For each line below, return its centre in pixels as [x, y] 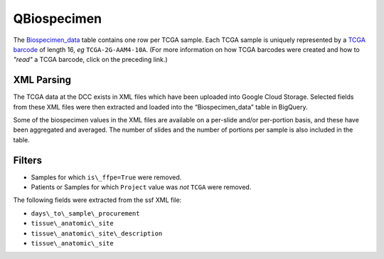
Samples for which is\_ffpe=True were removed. [106, 177]
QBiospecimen [58, 18]
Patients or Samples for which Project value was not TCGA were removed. [141, 187]
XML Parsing [42, 80]
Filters [28, 160]
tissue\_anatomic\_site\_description [97, 233]
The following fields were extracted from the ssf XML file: [97, 200]
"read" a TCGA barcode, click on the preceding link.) [90, 60]
